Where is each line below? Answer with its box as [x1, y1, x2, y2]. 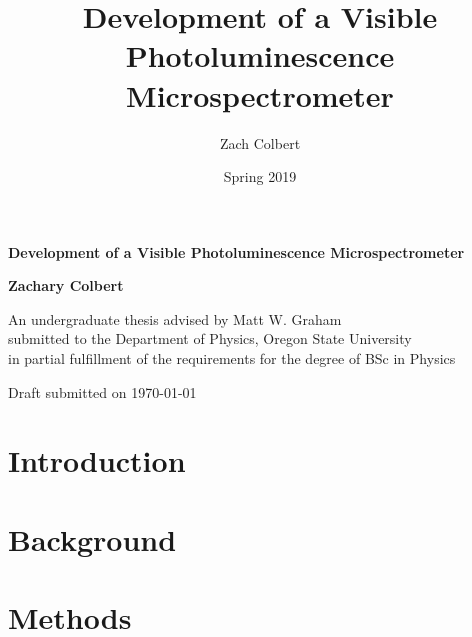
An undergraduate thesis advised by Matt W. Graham [8, 308, 342, 329]
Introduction [8, 440, 186, 481]
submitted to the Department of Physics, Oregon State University [8, 328, 412, 349]
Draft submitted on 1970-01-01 [8, 381, 197, 402]
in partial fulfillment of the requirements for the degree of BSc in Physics [8, 348, 456, 369]
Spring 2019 [223, 166, 297, 187]
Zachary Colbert [8, 275, 124, 296]
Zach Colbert [219, 132, 301, 153]
